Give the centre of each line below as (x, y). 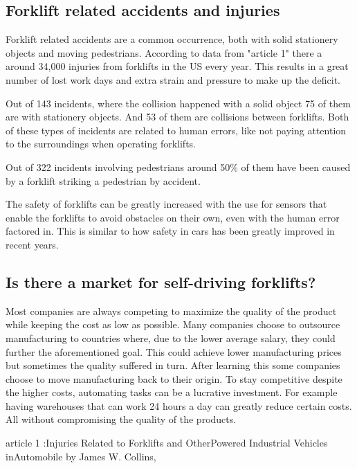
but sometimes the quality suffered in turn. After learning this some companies (173, 365)
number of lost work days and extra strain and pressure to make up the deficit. (173, 79)
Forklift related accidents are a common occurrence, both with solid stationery (172, 39)
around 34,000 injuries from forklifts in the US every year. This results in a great (177, 66)
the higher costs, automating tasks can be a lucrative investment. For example (172, 392)
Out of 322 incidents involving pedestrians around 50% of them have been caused (178, 166)
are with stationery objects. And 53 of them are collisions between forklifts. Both (177, 117)
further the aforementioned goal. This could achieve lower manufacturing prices (174, 351)
